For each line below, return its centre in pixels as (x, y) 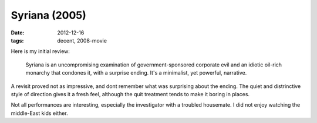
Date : (18, 33)
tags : (17, 40)
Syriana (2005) (48, 15)
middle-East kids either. (39, 113)
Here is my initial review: (41, 51)
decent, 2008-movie (82, 40)
